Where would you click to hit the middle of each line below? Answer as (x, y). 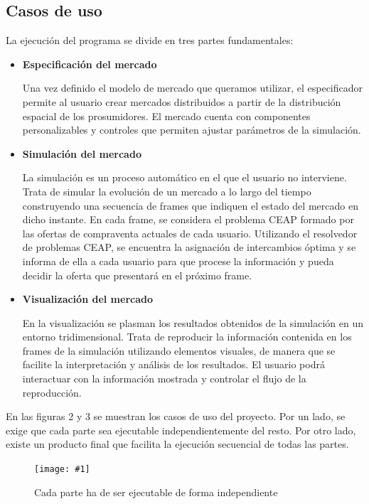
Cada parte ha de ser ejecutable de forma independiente (156, 492)
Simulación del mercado (82, 153)
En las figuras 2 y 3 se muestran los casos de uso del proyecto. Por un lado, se (176, 416)
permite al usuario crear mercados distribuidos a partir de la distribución (182, 101)
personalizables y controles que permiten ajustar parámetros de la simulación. (192, 130)
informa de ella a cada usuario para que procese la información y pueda (178, 261)
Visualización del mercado (88, 299)
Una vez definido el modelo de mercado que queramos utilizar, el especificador (193, 88)
